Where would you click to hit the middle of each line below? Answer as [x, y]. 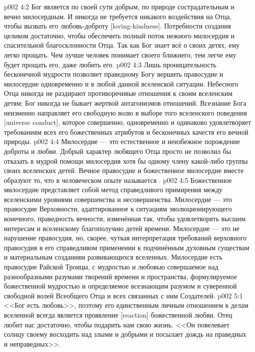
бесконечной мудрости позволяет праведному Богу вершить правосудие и [114, 74]
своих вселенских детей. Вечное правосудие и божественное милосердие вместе [124, 170]
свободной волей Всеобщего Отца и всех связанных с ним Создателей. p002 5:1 [124, 295]
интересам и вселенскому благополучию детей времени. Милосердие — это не [122, 228]
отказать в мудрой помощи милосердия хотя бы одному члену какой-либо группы [126, 161]
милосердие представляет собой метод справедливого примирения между [113, 190]
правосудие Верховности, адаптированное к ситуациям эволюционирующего [118, 209]
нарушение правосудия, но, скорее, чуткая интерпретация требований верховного [125, 238]
